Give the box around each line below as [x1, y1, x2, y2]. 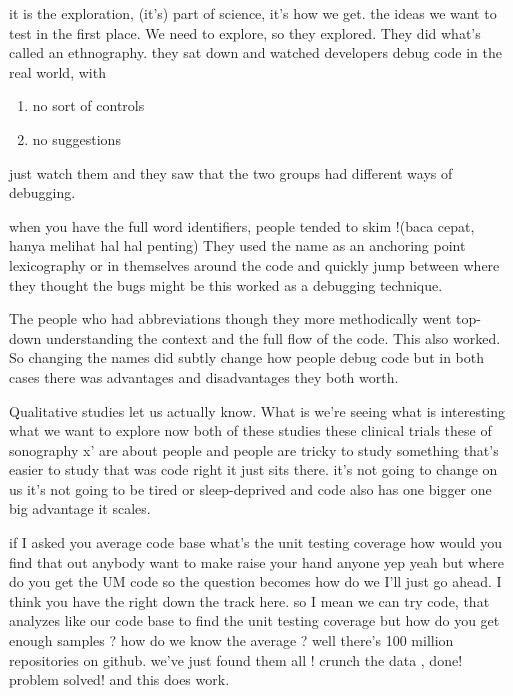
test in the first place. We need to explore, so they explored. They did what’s [9, 22, 481, 43]
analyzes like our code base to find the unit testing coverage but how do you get [9, 610, 500, 631]
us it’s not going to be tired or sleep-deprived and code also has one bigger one [9, 478, 492, 499]
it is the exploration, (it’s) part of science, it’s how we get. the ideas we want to [9, 3, 497, 23]
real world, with [9, 61, 106, 82]
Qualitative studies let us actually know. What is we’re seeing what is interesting [9, 400, 506, 421]
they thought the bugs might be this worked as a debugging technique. [9, 274, 443, 295]
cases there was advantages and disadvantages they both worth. [9, 366, 399, 387]
